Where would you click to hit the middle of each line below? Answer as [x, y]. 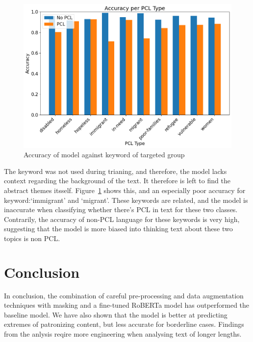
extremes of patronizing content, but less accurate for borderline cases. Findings [124, 324]
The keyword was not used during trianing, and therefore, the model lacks [115, 171]
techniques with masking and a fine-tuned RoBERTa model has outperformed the [127, 305]
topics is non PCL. [32, 238]
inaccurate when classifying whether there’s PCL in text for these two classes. [121, 209]
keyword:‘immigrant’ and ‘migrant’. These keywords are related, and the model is [126, 200]
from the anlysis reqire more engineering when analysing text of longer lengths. [123, 333]
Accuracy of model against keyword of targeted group [104, 155]
